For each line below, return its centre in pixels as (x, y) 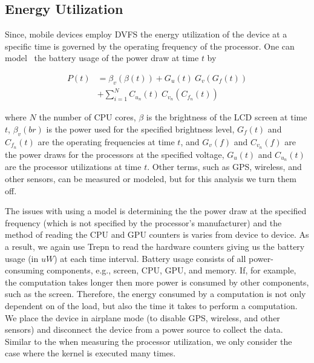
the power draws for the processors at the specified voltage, (115, 154)
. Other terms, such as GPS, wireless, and (224, 167)
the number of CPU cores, (87, 117)
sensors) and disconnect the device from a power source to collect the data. (144, 329)
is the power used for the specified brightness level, (140, 129)
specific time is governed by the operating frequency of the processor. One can (150, 46)
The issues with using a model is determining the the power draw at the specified (156, 211)
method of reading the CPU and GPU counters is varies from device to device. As (157, 234)
